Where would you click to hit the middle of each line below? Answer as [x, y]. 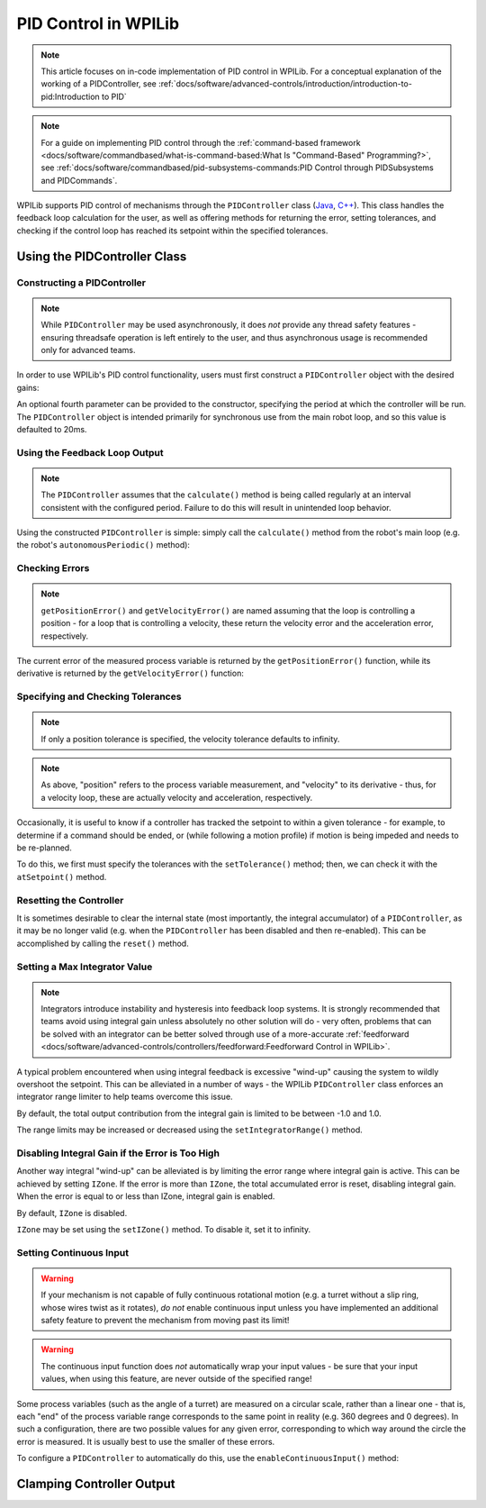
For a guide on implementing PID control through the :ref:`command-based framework [201, 142]
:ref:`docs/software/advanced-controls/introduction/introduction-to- [285, 84]
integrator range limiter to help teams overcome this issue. [125, 1097]
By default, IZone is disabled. [72, 1213]
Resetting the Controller [70, 900]
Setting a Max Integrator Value [85, 967]
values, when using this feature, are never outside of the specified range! [176, 1379]
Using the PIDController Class [102, 256]
